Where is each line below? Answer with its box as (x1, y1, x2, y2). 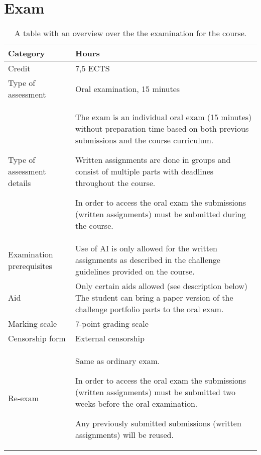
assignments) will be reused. (75, 429, 174, 441)
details (8, 177, 31, 189)
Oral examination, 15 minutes (75, 82, 180, 95)
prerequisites (8, 259, 52, 271)
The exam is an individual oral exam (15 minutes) (75, 111, 252, 123)
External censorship (75, 332, 145, 344)
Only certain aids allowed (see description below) (75, 280, 248, 292)
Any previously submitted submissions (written (75, 417, 241, 429)
